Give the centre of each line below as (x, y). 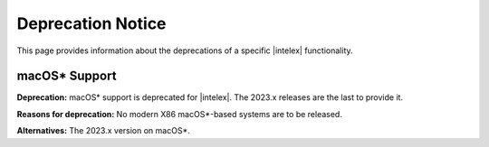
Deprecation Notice (91, 23)
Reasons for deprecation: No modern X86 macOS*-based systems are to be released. (180, 114)
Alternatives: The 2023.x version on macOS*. (103, 131)
